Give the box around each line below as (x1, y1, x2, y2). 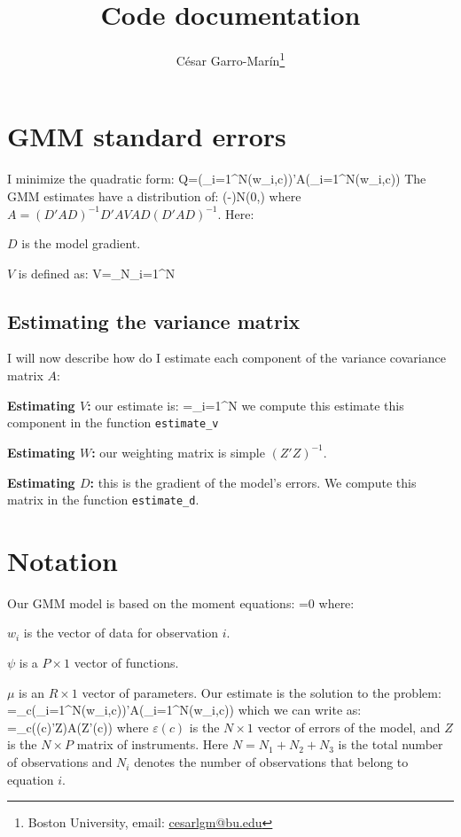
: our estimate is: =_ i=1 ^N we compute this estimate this (87, 395, 404, 414)
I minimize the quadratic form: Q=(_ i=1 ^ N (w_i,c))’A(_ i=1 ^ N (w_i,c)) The (7, 169, 426, 188)
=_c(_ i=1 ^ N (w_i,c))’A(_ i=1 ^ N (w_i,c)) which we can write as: (7, 700, 362, 719)
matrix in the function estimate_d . (7, 490, 199, 509)
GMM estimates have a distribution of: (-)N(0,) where (7, 186, 301, 205)
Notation (7, 542, 118, 578)
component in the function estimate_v (7, 413, 219, 432)
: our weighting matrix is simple (91, 442, 265, 461)
